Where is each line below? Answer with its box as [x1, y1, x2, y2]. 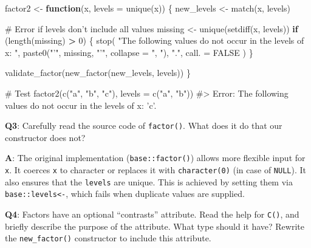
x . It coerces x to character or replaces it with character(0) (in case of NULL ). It [5, 164, 306, 176]
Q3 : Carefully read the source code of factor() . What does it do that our [5, 119, 282, 132]
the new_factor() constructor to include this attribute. [5, 232, 211, 244]
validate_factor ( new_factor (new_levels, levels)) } [5, 66, 191, 79]
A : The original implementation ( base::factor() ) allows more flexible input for [5, 151, 306, 164]
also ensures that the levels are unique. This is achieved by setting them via [5, 175, 293, 188]
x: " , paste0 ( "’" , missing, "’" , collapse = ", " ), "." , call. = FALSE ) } [5, 46, 253, 58]
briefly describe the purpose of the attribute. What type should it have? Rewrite [5, 219, 304, 232]
